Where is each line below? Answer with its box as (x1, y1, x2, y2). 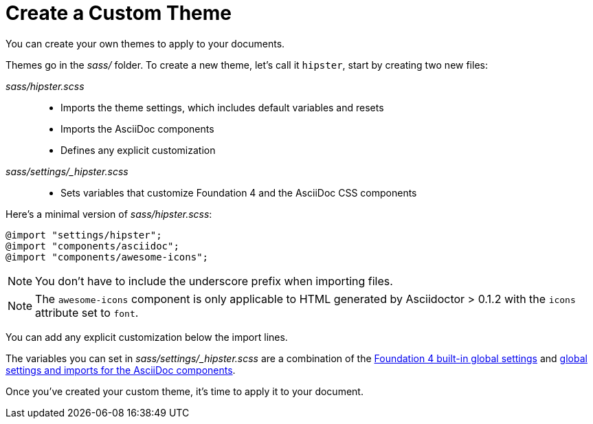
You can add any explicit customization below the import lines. (5, 331, 288, 343)
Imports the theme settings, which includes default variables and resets (60, 101, 384, 113)
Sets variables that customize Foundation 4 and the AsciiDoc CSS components (60, 186, 417, 199)
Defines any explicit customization (60, 144, 216, 156)
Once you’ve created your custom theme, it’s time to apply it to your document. (5, 385, 363, 397)
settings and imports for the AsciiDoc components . (5, 364, 236, 376)
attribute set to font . (35, 305, 139, 320)
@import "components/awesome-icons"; (5, 251, 209, 263)
